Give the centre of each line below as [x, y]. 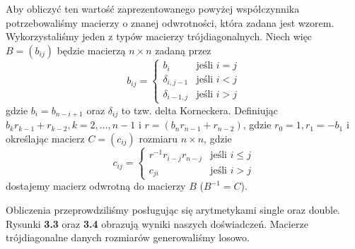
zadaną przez [183, 50]
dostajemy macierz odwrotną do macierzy [96, 186]
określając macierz [45, 138]
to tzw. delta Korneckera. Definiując [200, 110]
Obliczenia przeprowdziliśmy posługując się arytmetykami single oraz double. [173, 209]
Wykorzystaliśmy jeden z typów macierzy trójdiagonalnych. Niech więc [159, 36]
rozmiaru [158, 138]
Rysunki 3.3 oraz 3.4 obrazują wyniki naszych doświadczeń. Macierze [157, 223]
